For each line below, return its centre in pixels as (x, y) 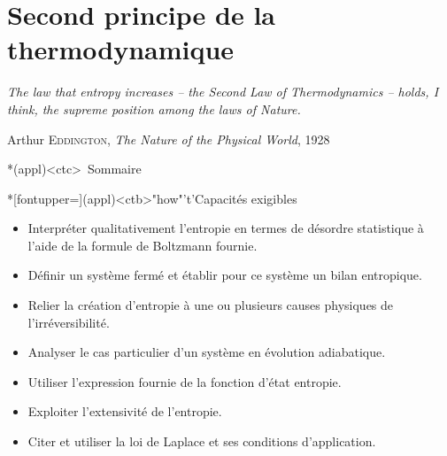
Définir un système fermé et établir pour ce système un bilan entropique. (225, 275)
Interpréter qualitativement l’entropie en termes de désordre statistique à (226, 228)
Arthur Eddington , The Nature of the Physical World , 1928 (169, 139)
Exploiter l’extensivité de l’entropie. (125, 411)
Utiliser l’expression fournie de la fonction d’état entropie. (185, 381)
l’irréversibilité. (69, 322)
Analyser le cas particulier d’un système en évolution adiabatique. (207, 352)
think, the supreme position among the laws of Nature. (154, 108)
